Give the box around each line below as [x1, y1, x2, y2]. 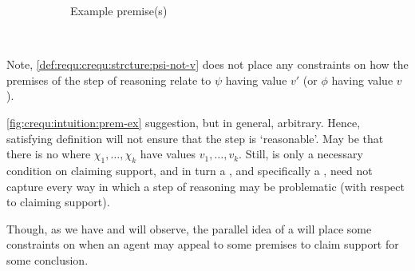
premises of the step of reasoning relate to [6, 71, 211, 88]
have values [140, 145, 196, 162]
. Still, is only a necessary [239, 145, 363, 162]
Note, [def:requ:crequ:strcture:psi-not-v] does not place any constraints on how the [6, 56, 409, 73]
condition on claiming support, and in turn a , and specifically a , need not [6, 161, 373, 178]
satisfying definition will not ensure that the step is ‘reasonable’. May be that [6, 130, 384, 146]
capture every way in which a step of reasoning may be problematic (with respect [6, 177, 405, 194]
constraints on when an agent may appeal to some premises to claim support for [6, 236, 399, 253]
